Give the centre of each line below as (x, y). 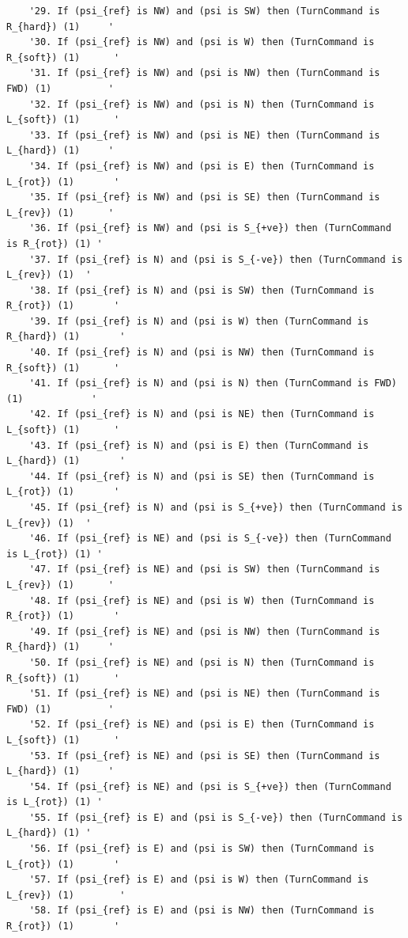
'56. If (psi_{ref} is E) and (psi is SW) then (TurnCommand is (202, 849)
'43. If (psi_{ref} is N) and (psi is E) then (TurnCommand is (199, 445)
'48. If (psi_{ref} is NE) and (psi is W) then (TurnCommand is (202, 600)
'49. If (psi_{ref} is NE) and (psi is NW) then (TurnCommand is (204, 631)
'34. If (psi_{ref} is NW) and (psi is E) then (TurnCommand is (202, 166)
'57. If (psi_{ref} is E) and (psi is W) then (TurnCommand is (199, 880)
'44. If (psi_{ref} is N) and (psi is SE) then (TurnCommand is (202, 476)
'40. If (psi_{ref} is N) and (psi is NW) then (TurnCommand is (202, 353)
